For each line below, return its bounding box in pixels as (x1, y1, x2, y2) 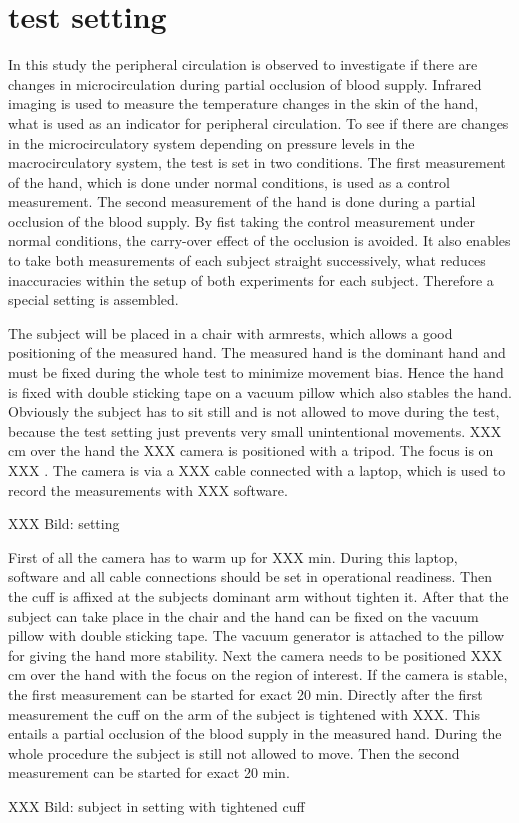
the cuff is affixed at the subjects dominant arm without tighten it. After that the (8, 585, 509, 606)
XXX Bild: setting (8, 513, 120, 534)
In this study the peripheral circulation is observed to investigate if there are (8, 54, 478, 75)
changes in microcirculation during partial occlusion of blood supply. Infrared (8, 73, 482, 94)
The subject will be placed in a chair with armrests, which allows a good (8, 322, 453, 343)
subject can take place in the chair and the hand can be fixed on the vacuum (8, 605, 479, 626)
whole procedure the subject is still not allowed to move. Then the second (8, 742, 460, 763)
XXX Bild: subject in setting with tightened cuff (8, 795, 305, 816)
